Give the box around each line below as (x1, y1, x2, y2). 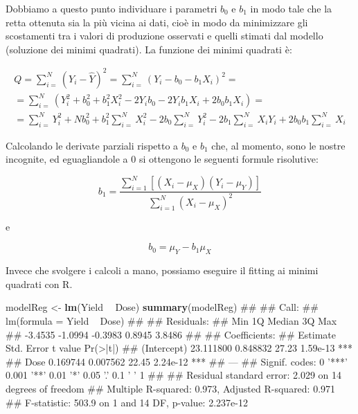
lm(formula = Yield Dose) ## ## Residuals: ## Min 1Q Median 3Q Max (6, 314, 337, 327)
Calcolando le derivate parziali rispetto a (6, 138, 179, 152)
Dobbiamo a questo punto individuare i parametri (6, 1, 217, 15)
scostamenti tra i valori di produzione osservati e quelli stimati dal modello (6, 28, 323, 43)
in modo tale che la (250, 1, 332, 15)
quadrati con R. (6, 276, 73, 291)
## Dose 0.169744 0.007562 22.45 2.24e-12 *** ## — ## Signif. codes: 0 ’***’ (6, 354, 348, 368)
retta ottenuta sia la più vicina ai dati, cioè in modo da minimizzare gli (6, 15, 308, 29)
